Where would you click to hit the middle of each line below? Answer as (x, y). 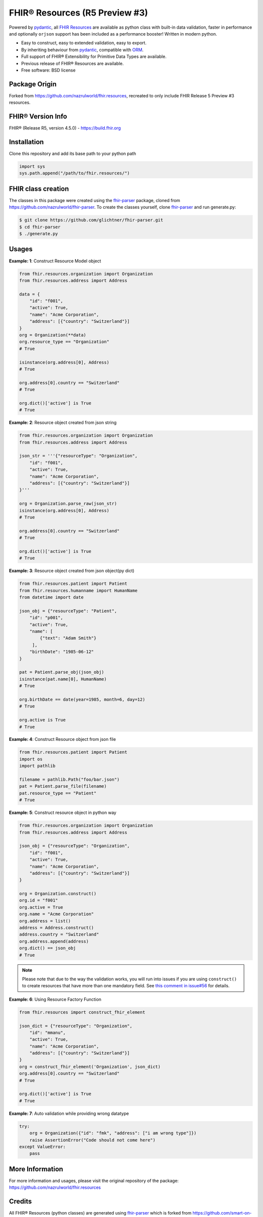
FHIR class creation (39, 189)
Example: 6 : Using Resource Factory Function (55, 999)
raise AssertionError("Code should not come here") (93, 1140)
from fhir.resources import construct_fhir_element (82, 1012)
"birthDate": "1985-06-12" (62, 652)
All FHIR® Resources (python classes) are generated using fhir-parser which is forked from (100, 1213)
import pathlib (37, 766)
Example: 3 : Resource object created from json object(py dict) (72, 571)
